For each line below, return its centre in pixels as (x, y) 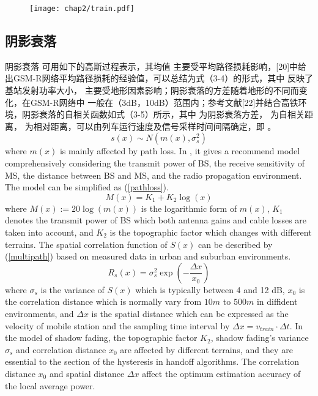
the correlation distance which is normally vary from (103, 301)
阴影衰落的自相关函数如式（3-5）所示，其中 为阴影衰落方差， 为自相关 (163, 114)
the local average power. (50, 385)
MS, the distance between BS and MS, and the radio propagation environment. (153, 175)
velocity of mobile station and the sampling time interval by (117, 325)
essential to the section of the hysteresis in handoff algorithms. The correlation (152, 361)
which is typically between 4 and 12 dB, (210, 289)
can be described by (235, 244)
